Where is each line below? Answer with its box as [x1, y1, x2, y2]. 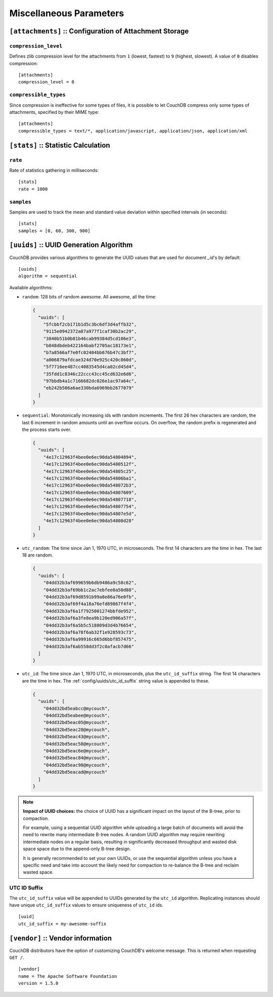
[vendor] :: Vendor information [9, 934, 112, 942]
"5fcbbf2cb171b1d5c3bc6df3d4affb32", [43, 321, 137, 327]
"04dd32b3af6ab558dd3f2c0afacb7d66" [43, 643, 134, 649]
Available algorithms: [9, 284, 53, 290]
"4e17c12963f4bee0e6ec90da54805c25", [43, 468, 137, 474]
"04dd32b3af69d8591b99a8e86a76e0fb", [43, 594, 137, 599]
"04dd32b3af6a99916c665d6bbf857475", [43, 636, 137, 642]
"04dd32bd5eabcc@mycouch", [43, 706, 111, 711]
